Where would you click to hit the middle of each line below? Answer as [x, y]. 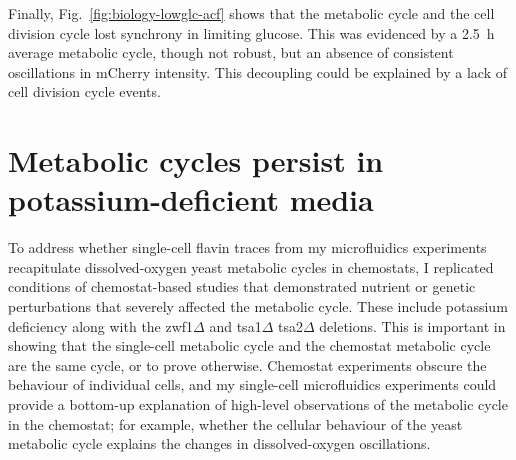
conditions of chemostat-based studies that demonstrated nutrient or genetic [242, 286]
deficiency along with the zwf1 [101, 325]
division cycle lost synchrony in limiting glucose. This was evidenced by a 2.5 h [251, 32]
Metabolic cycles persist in [196, 160]
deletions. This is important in [412, 325]
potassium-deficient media [191, 199]
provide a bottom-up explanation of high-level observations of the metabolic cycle [258, 404]
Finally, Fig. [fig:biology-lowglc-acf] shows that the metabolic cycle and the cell [251, 13]
